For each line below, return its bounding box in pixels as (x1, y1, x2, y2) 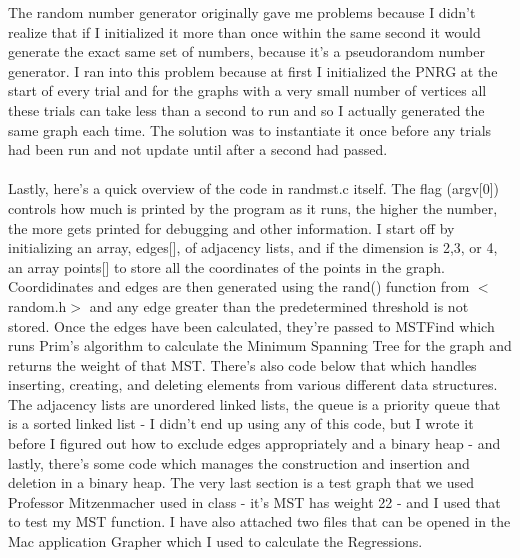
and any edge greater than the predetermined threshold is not (89, 295, 469, 316)
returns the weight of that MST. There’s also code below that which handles (8, 354, 477, 375)
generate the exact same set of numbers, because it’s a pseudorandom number (8, 41, 485, 62)
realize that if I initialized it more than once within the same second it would (8, 21, 481, 42)
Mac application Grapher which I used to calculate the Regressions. (8, 531, 423, 552)
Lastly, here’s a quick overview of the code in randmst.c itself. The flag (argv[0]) (8, 178, 500, 199)
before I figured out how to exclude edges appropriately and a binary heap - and (8, 433, 501, 454)
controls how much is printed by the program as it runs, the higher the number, (8, 197, 498, 218)
